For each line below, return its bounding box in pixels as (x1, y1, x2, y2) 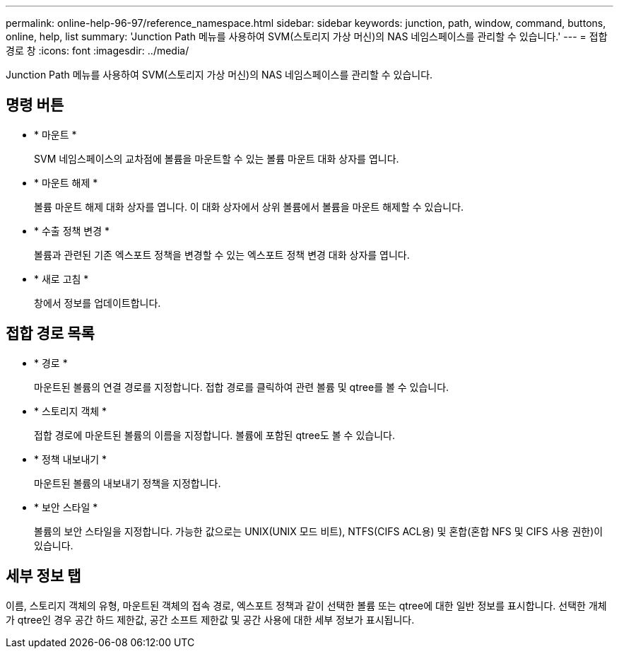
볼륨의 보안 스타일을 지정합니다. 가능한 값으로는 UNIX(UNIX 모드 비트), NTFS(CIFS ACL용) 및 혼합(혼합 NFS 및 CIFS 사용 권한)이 (34, 525, 603, 537)
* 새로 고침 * (34, 272, 89, 285)
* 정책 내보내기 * (34, 452, 107, 465)
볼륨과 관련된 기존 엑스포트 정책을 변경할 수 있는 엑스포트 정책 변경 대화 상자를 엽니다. (34, 248, 410, 261)
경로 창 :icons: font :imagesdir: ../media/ (6, 45, 189, 57)
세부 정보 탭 (6, 567, 81, 585)
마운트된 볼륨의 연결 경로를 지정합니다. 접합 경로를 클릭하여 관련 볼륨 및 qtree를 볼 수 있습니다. (34, 380, 449, 393)
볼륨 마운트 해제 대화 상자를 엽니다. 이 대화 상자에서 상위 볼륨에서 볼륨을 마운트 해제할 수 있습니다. (34, 200, 464, 213)
